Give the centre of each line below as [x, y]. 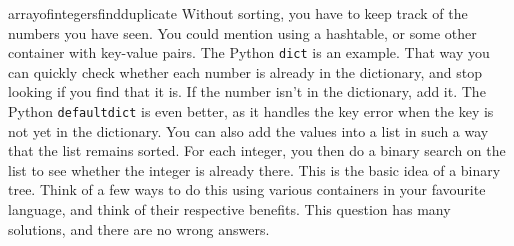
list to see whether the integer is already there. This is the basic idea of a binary [254, 169]
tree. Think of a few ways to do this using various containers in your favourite [247, 189]
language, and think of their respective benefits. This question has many [229, 209]
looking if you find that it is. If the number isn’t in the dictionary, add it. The [247, 91]
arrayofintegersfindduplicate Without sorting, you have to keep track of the [238, 13]
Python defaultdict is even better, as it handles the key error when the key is [251, 111]
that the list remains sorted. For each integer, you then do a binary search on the [257, 150]
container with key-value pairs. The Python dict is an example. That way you [249, 52]
